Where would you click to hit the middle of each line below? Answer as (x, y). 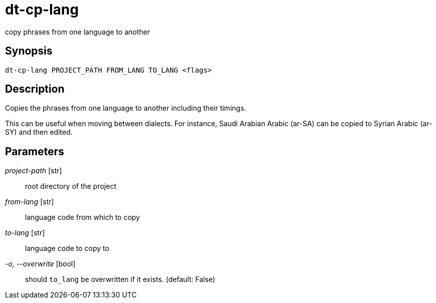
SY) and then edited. (39, 132)
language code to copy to (67, 248)
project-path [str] (34, 171)
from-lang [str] (30, 202)
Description (35, 89)
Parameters (35, 151)
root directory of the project (71, 186)
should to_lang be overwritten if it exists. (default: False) (120, 279)
